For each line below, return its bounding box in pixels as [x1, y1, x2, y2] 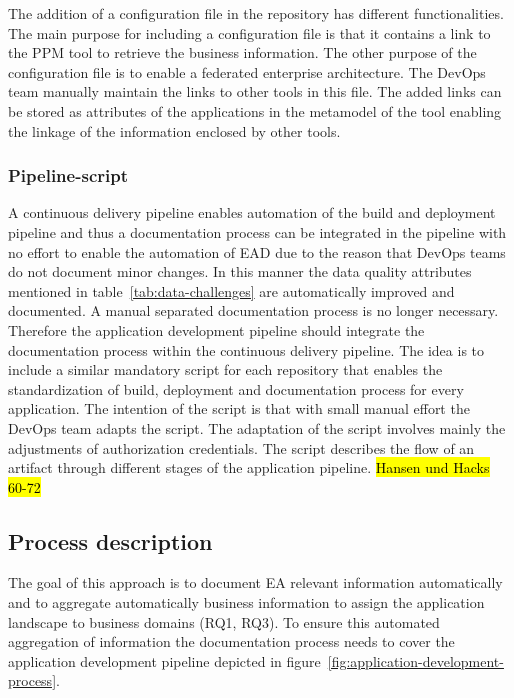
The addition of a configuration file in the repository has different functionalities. [8, 3, 504, 23]
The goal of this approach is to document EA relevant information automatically [8, 572, 503, 593]
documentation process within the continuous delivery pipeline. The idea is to [8, 339, 485, 360]
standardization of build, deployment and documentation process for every [8, 378, 464, 399]
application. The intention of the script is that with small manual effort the [8, 398, 470, 419]
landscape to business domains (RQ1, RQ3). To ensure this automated [8, 611, 440, 632]
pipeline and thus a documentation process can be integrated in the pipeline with [8, 221, 507, 242]
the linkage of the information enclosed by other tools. [8, 120, 341, 141]
